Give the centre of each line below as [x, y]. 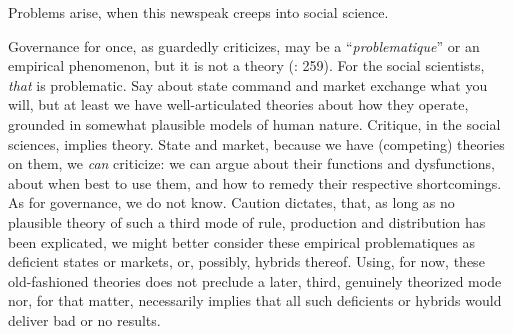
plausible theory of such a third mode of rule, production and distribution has [247, 221]
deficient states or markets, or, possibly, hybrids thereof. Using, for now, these [246, 261]
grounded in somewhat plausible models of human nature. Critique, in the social [254, 123]
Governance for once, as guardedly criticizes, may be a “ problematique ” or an [244, 45]
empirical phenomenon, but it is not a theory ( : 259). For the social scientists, [246, 65]
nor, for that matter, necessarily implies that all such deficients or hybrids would [255, 300]
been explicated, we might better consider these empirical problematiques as [242, 241]
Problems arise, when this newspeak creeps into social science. [198, 12]
